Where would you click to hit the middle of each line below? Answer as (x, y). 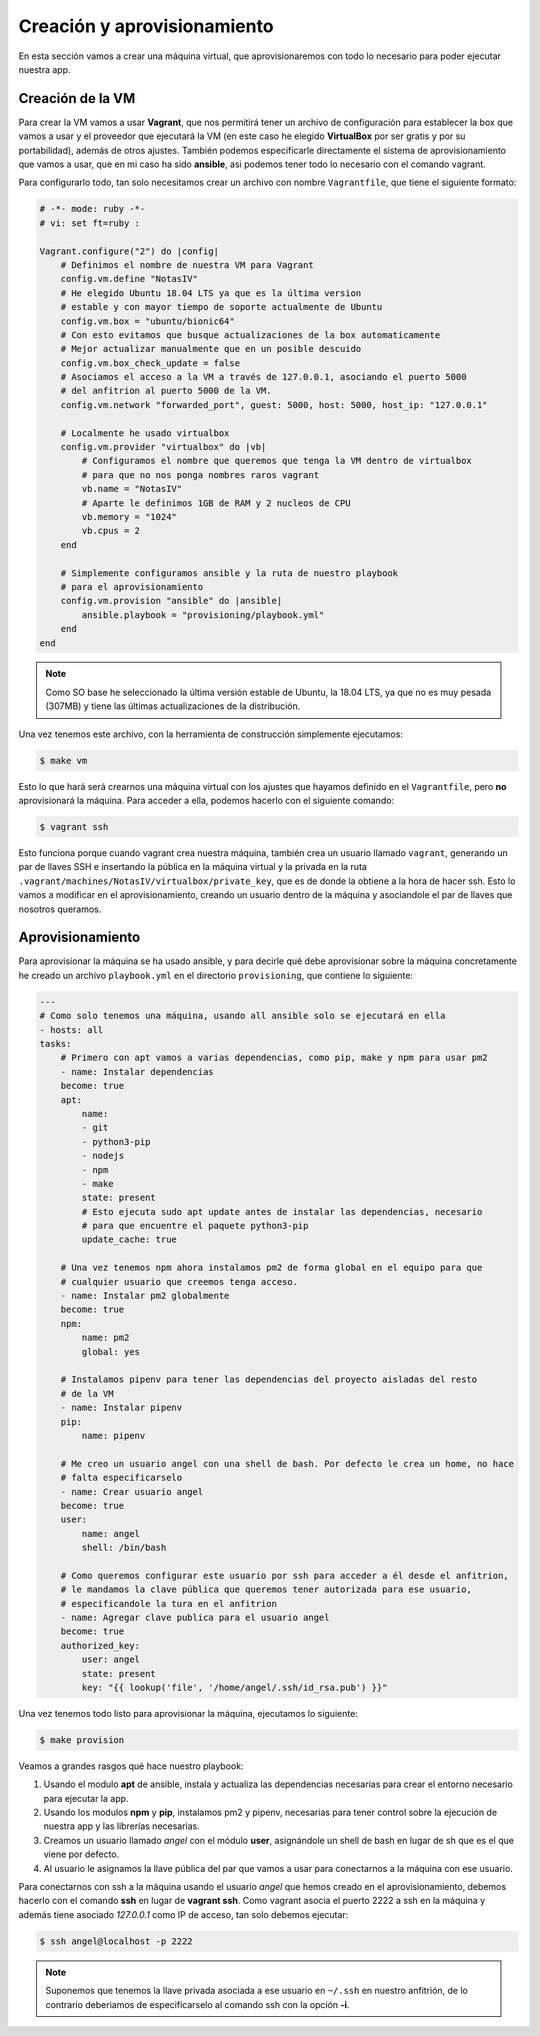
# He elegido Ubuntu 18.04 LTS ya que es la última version (211, 293)
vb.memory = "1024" (129, 516)
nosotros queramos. (60, 909)
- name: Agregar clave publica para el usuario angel (195, 1618)
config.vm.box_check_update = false (150, 363)
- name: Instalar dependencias (137, 1071)
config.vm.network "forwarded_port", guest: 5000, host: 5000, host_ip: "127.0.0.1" (274, 404)
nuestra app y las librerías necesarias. (121, 1826)
